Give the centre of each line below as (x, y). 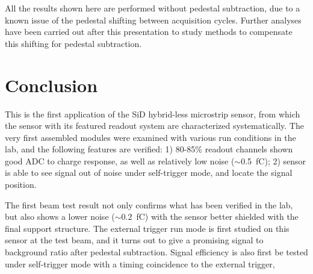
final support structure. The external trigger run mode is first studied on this (147, 228)
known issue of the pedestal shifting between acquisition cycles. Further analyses (153, 20)
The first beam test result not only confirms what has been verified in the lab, (149, 204)
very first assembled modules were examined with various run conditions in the (150, 137)
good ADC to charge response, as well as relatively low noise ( (120, 160)
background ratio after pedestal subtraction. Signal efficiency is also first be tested (156, 252)
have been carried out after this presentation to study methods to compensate (149, 32)
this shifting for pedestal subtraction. (73, 43)
